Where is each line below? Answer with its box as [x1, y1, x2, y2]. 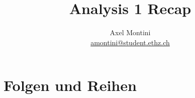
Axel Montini [110, 27, 151, 38]
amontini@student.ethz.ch [90, 37, 170, 47]
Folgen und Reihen [4, 75, 137, 95]
